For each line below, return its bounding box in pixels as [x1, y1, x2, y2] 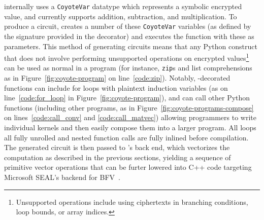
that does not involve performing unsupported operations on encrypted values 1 [4, 51, 249, 63]
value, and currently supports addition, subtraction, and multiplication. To [4, 11, 237, 21]
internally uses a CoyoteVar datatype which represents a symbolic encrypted [4, 1, 242, 11]
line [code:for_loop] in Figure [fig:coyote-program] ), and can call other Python [4, 92, 250, 103]
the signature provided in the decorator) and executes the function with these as [4, 30, 254, 41]
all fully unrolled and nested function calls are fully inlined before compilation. [4, 132, 249, 142]
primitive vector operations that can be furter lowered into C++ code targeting [4, 162, 252, 172]
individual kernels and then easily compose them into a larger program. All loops [4, 122, 256, 132]
